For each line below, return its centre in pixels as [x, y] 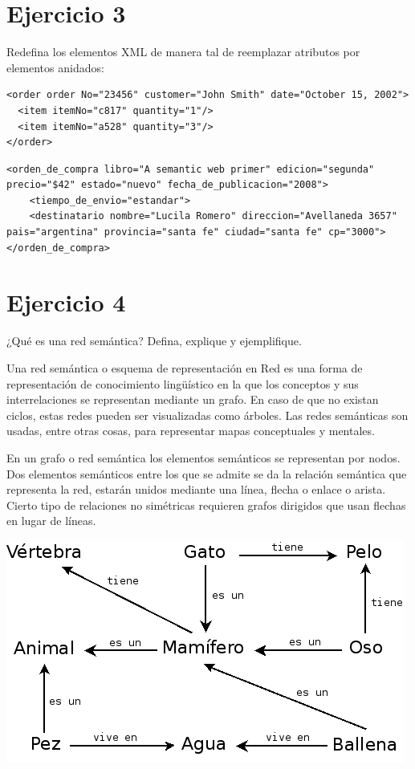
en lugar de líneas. [51, 521]
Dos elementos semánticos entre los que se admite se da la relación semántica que [207, 473]
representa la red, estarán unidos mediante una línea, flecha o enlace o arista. [196, 489]
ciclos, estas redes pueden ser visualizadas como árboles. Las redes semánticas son [207, 415]
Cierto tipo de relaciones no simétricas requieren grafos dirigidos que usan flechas [206, 505]
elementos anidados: [55, 67]
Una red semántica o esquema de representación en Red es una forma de [185, 367]
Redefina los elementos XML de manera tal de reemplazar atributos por [183, 52]
